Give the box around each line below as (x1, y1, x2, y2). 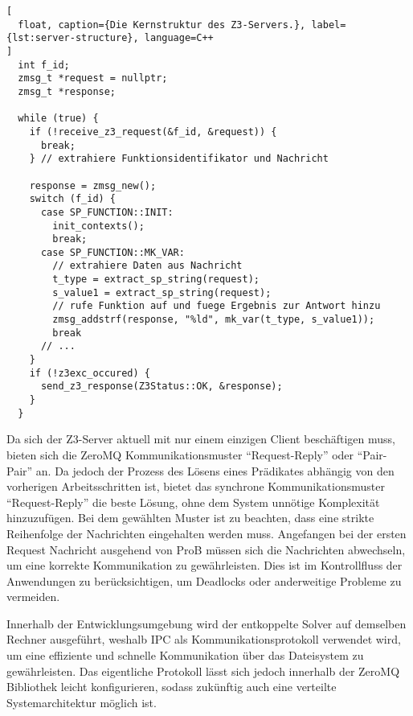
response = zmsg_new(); (29, 179, 157, 191)
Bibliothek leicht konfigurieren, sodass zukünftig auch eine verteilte (6, 678, 337, 695)
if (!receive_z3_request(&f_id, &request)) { (29, 126, 277, 138)
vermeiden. (6, 588, 60, 605)
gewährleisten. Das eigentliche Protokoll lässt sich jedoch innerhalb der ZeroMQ (6, 662, 400, 679)
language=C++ (144, 32, 214, 44)
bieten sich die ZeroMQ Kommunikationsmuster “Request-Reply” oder (6, 446, 354, 463)
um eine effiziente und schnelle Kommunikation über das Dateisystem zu (6, 647, 364, 664)
